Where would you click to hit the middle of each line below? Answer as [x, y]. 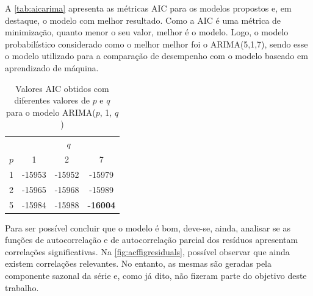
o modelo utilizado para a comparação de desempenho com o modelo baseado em [156, 56]
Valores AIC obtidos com [62, 88]
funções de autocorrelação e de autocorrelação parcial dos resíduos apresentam [152, 240]
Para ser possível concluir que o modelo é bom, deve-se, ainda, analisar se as [148, 227]
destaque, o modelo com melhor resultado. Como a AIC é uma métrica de [143, 20]
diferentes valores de [52, 100]
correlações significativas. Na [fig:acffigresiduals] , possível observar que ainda [147, 251]
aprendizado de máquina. [52, 67]
